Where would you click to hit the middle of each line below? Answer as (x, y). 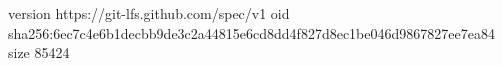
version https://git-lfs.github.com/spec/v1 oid (149, 13)
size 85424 (39, 52)
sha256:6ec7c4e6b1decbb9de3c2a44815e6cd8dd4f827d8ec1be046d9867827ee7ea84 (251, 32)
